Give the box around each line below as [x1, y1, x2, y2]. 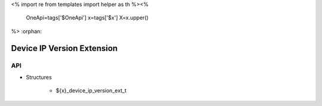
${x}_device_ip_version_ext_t [55, 87, 127, 94]
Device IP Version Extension [11, 43, 118, 53]
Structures [26, 73, 52, 81]
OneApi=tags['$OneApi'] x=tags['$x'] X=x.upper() [26, 14, 149, 21]
